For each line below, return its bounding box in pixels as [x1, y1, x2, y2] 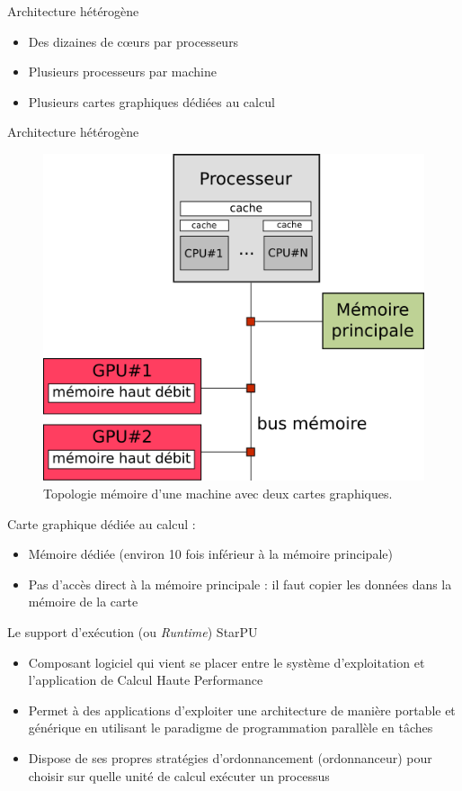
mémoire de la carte [28, 592, 138, 611]
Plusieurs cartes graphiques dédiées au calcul [28, 92, 275, 111]
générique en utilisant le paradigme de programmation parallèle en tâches [28, 718, 433, 737]
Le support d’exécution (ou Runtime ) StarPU [7, 622, 258, 641]
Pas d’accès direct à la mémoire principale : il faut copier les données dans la [28, 574, 452, 593]
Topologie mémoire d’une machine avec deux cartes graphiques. [43, 483, 393, 502]
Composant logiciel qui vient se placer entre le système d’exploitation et [28, 652, 425, 671]
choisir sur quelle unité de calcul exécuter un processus [28, 766, 330, 785]
